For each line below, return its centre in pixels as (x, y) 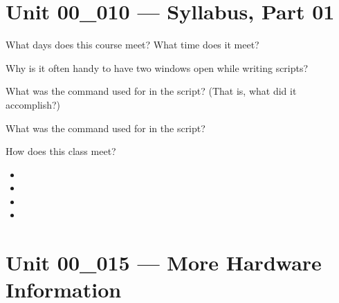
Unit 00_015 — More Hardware (164, 263)
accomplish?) (33, 104)
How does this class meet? (61, 151)
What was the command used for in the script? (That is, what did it (151, 91)
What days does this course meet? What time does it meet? (132, 45)
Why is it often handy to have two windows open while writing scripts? (157, 67)
